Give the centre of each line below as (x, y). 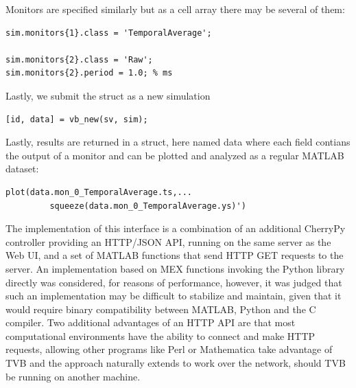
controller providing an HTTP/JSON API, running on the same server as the (168, 241)
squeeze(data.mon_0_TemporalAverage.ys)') (148, 206)
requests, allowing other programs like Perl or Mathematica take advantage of (169, 349)
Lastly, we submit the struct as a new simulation (108, 95)
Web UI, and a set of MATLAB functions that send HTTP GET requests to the (175, 255)
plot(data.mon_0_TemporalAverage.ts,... (99, 192)
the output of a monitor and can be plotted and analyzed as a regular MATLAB (175, 155)
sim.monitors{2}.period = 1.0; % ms (89, 73)
